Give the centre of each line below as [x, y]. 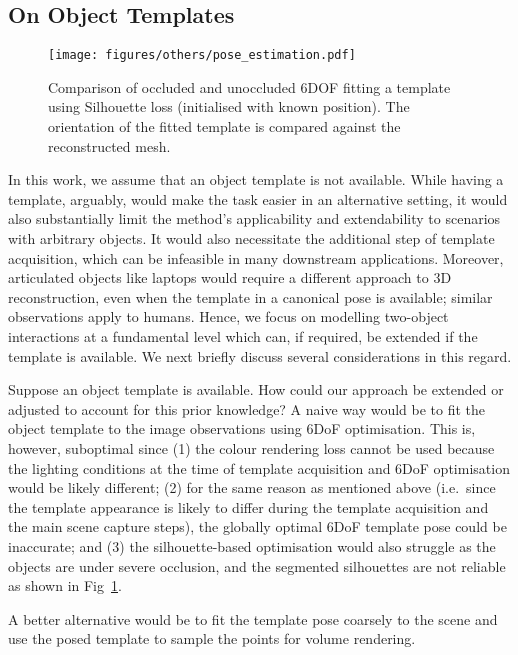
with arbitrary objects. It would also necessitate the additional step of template [251, 238]
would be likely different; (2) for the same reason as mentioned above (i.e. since [252, 487]
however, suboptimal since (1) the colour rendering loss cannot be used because [251, 447]
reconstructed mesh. [109, 145]
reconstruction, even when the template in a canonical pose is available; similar [250, 296]
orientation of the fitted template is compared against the [224, 126]
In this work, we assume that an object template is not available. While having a [256, 179]
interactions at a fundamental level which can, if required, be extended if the [243, 335]
